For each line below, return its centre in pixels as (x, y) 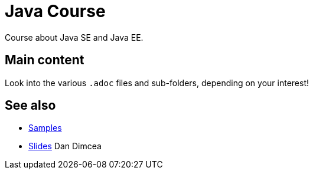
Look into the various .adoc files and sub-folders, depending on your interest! (157, 83)
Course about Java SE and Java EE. (74, 37)
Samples (45, 128)
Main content (45, 60)
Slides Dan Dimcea (65, 146)
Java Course (55, 11)
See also (30, 106)
